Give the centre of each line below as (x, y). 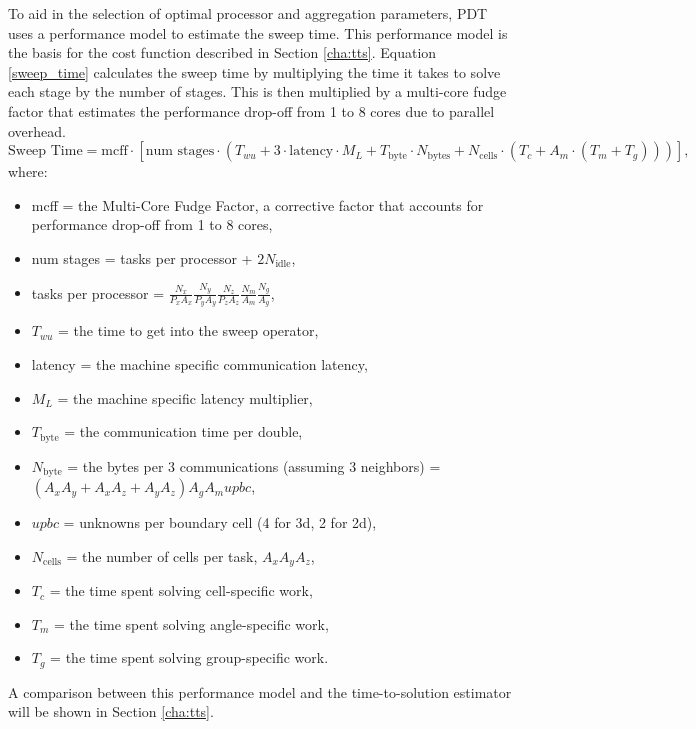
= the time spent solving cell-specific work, (181, 590)
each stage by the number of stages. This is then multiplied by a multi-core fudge (257, 91)
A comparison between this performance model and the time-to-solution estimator (260, 691)
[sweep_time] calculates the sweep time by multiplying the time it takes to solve (254, 71)
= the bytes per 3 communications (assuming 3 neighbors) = (254, 465)
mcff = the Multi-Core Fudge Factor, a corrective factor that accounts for (257, 204)
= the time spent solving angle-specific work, (191, 623)
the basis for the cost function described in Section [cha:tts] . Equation (222, 52)
